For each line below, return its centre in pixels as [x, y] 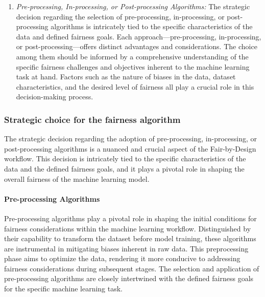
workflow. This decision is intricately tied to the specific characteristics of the [125, 158]
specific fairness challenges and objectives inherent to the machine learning [133, 66]
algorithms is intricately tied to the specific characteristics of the [152, 26]
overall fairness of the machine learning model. [77, 178]
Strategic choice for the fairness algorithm [92, 119]
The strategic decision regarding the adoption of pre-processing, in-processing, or [131, 139]
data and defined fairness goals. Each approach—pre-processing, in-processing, [139, 36]
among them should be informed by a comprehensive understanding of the [132, 56]
